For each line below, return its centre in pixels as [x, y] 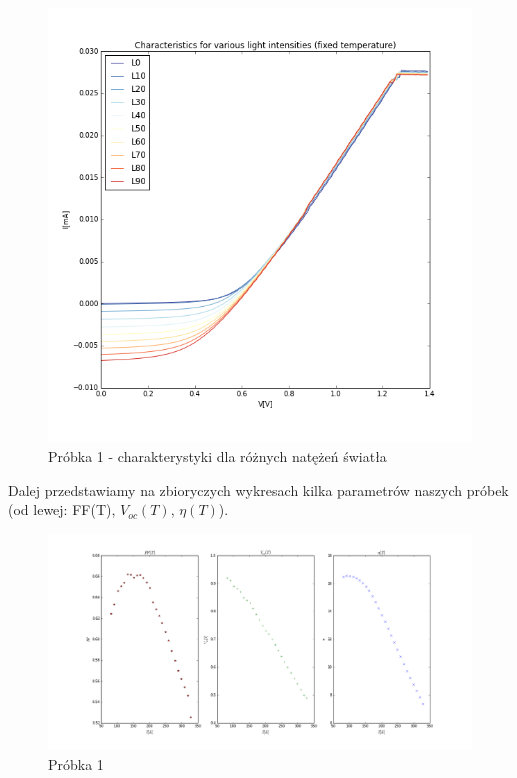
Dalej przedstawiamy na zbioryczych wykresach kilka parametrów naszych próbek [258, 489]
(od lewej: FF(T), [62, 509]
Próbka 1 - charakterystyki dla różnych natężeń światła [217, 456]
